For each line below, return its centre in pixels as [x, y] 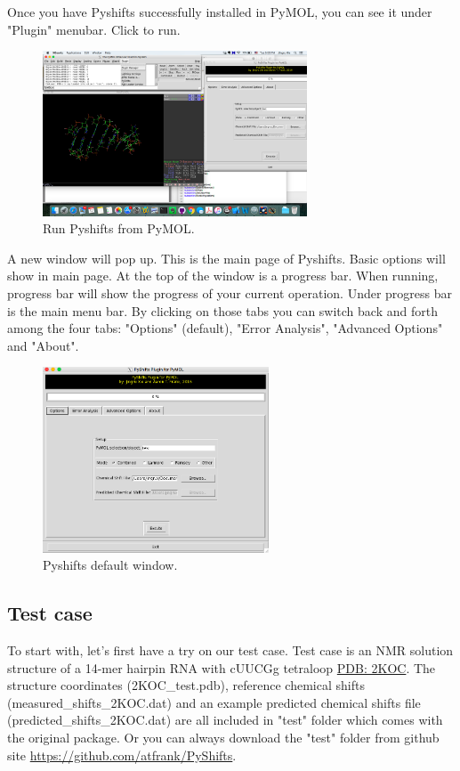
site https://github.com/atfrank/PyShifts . [122, 755]
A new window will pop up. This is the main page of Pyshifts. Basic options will [226, 258]
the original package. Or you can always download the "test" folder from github [223, 737]
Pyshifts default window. [110, 565]
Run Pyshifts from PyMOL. [119, 228]
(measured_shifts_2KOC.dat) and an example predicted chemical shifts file [214, 702]
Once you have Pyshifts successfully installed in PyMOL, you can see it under [220, 12]
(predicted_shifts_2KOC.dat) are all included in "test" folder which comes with [225, 720]
